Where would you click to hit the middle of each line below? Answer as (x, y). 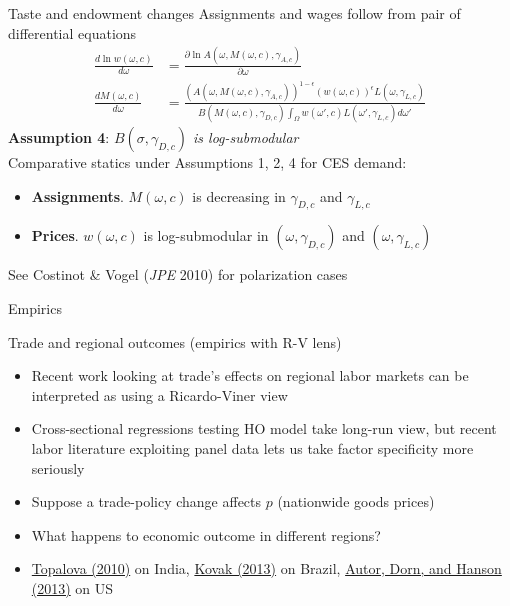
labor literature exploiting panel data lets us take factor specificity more (252, 448)
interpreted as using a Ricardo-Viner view (159, 394)
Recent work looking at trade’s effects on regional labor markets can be (250, 375)
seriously (58, 467)
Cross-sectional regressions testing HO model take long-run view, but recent (264, 428)
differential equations (72, 32)
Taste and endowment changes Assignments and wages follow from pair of (234, 13)
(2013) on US (72, 587)
